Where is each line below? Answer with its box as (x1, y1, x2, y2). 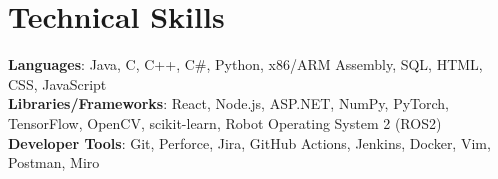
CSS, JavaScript (8, 73, 107, 94)
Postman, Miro (8, 152, 100, 173)
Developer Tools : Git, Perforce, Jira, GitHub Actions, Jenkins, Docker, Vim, (8, 132, 491, 153)
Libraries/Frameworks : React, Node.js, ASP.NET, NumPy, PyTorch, (8, 93, 450, 114)
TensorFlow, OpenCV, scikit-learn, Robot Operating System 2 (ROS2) (8, 112, 442, 133)
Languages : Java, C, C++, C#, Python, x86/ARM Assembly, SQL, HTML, (8, 54, 483, 75)
